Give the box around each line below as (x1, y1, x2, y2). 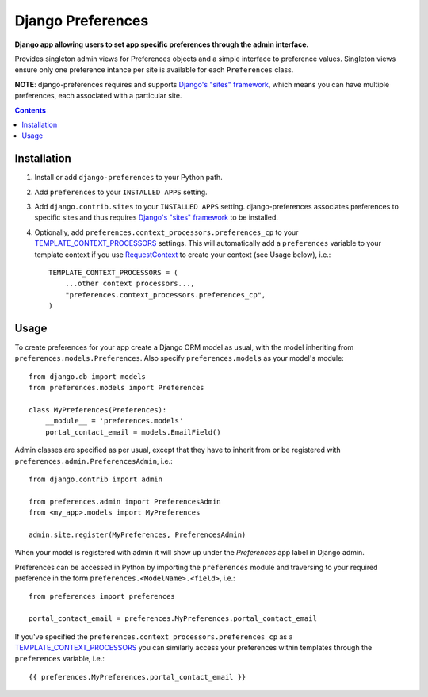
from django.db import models (29, 372, 147, 381)
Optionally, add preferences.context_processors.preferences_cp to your (34, 227, 299, 237)
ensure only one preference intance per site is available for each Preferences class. (14, 65, 294, 75)
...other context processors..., (64, 279, 196, 289)
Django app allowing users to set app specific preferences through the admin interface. (14, 40, 309, 49)
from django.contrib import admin (29, 474, 162, 484)
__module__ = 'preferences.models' (44, 416, 184, 426)
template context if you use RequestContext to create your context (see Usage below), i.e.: (34, 250, 331, 259)
